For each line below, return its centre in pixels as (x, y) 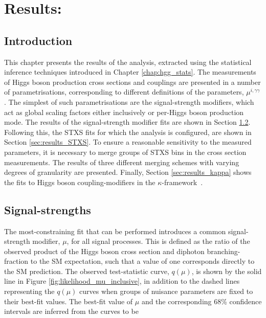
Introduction (38, 40)
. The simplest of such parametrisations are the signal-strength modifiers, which (129, 101)
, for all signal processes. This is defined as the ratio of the (158, 241)
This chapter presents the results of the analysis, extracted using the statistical (128, 62)
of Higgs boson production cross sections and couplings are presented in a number (132, 82)
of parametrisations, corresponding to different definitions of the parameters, (124, 92)
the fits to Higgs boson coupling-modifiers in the (80, 182)
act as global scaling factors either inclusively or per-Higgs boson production (124, 112)
